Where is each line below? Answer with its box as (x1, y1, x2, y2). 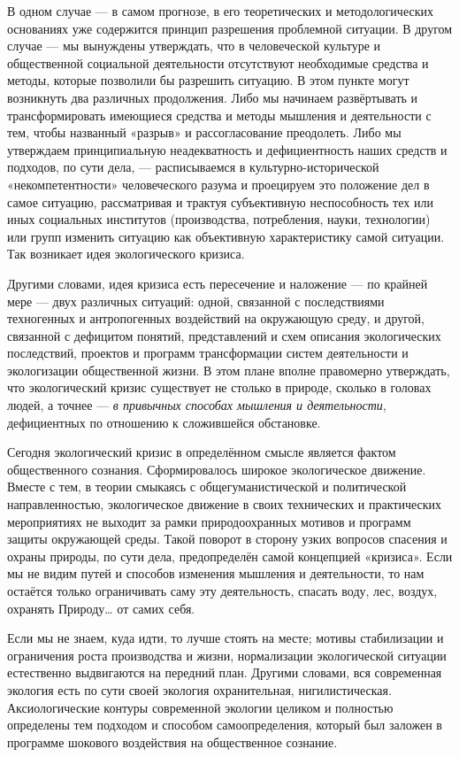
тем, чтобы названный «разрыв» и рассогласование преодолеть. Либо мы (7, 123, 402, 142)
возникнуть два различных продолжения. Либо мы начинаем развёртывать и (7, 88, 418, 106)
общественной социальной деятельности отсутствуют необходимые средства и (7, 53, 429, 72)
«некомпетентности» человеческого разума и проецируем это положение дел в (7, 174, 430, 193)
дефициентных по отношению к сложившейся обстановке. (7, 413, 321, 431)
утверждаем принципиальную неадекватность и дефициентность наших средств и (7, 140, 448, 158)
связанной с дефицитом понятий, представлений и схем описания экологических (7, 326, 441, 344)
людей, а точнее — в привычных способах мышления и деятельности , (7, 396, 386, 414)
